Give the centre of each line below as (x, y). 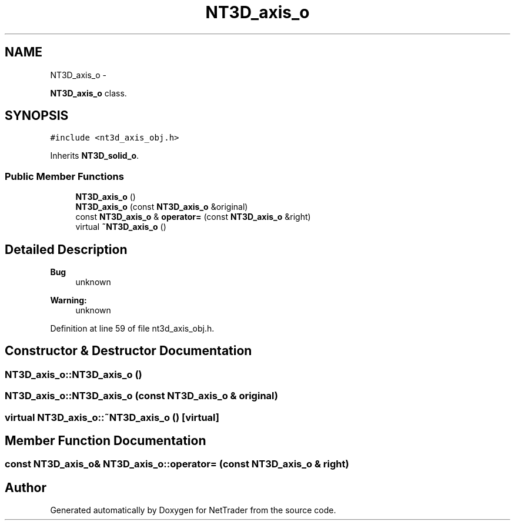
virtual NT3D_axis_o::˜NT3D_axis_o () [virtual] (112, 417)
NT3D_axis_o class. (88, 93)
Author (26, 487)
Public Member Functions (64, 176)
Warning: (68, 300)
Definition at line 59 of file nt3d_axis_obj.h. (132, 329)
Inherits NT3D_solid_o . (95, 156)
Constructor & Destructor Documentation (128, 351)
